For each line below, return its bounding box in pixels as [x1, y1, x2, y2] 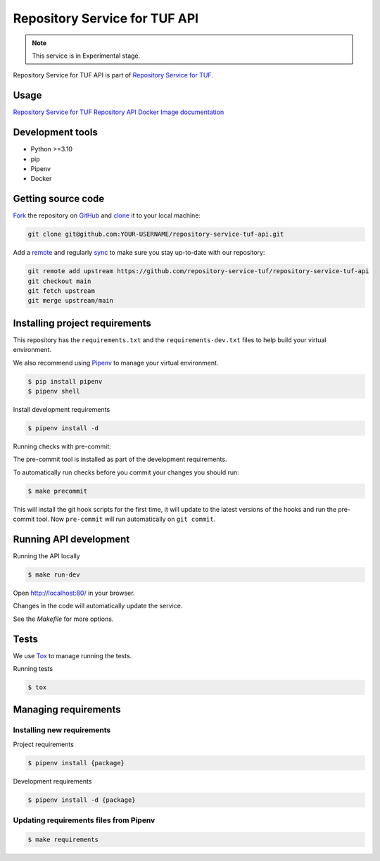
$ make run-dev [27, 570, 80, 579]
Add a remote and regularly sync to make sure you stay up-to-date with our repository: [13, 249, 265, 257]
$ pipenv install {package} [27, 759, 125, 767]
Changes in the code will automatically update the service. [13, 602, 183, 610]
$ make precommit [27, 486, 88, 495]
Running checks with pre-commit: [13, 442, 112, 451]
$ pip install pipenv [27, 377, 103, 385]
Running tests [13, 665, 53, 673]
